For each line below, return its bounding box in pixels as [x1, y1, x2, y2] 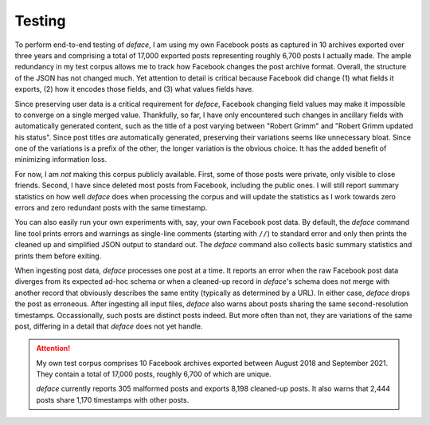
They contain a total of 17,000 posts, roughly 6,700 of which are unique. [36, 369, 272, 379]
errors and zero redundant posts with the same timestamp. [14, 203, 208, 213]
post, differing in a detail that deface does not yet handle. [14, 321, 203, 331]
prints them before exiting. [14, 251, 102, 261]
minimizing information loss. [14, 155, 107, 164]
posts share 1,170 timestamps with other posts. [36, 395, 190, 404]
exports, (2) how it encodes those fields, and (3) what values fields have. [14, 85, 254, 94]
